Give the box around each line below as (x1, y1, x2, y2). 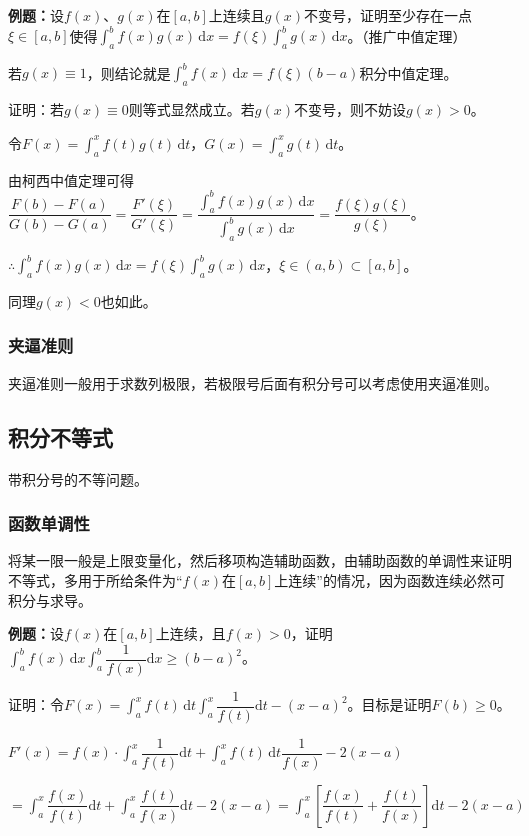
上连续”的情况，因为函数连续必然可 (274, 569, 505, 590)
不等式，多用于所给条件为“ (8, 569, 183, 590)
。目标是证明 (347, 694, 432, 715)
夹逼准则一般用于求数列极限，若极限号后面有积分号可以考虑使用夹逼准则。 (8, 372, 498, 393)
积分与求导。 (8, 589, 92, 610)
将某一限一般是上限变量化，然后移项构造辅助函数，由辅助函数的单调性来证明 (8, 550, 512, 571)
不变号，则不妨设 (294, 99, 406, 120)
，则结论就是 (86, 62, 171, 83)
